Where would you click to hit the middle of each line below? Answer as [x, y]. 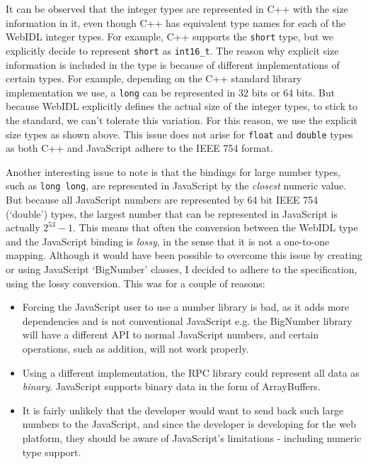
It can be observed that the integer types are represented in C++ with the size [177, 9]
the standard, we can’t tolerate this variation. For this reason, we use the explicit [182, 120]
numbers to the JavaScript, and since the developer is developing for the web [189, 424]
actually [23, 227]
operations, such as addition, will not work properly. [136, 348]
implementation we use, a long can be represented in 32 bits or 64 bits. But [171, 92]
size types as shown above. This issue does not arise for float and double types [179, 134]
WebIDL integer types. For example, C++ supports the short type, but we [169, 37]
